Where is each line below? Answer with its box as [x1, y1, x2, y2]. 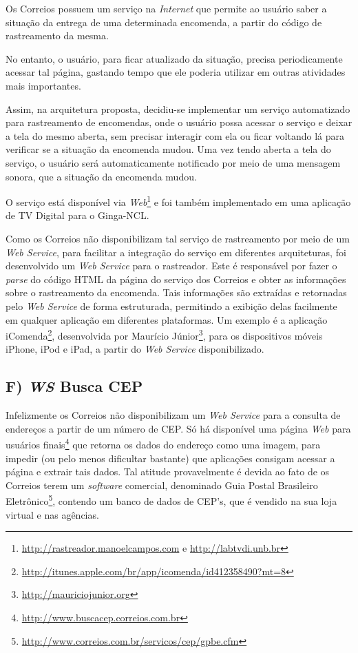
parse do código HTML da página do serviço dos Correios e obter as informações [6, 271, 346, 286]
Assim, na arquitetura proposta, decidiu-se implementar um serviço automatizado [6, 101, 350, 116]
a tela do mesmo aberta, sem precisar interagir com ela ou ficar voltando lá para [6, 128, 345, 143]
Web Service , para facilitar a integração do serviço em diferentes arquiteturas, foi [6, 245, 346, 259]
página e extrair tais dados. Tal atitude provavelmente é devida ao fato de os [6, 464, 330, 479]
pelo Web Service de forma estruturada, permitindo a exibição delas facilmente [6, 298, 337, 313]
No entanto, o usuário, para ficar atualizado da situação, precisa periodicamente [6, 51, 343, 65]
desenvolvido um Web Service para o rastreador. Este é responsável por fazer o [6, 258, 337, 273]
